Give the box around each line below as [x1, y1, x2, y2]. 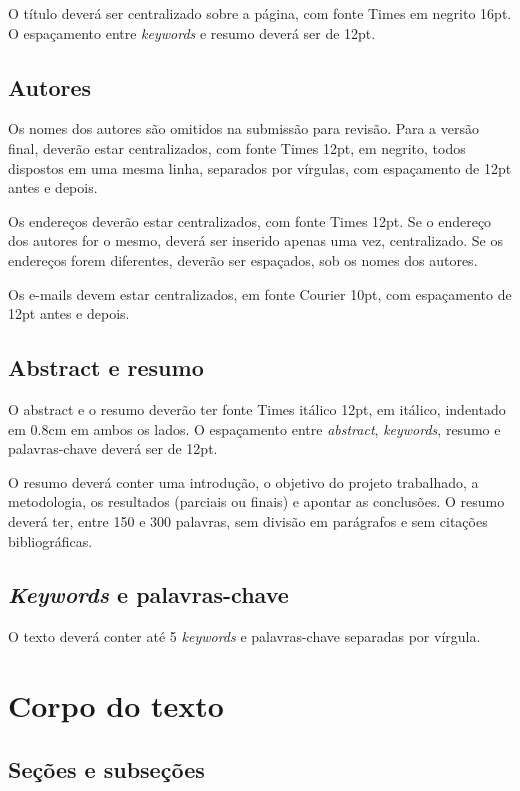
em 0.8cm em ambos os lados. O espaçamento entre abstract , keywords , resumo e [8, 418, 501, 439]
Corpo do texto [8, 685, 224, 726]
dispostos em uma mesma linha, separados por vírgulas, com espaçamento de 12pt [8, 157, 512, 178]
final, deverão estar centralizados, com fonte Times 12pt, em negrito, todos [8, 137, 466, 158]
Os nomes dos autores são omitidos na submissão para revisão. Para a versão [8, 118, 479, 139]
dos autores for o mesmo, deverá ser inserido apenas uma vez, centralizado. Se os [8, 230, 503, 251]
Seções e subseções [8, 753, 205, 784]
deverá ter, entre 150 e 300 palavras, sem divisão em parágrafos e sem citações [8, 510, 488, 531]
